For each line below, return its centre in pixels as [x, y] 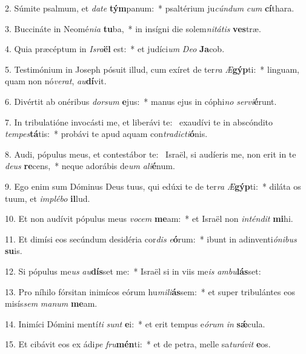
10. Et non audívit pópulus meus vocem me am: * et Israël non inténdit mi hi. [149, 219]
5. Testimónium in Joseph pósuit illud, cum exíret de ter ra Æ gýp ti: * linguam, [152, 69]
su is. [14, 251]
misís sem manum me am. [51, 303]
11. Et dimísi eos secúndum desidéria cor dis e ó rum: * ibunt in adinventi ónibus [151, 239]
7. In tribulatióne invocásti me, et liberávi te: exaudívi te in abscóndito [139, 122]
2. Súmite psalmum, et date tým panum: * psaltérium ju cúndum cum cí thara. [150, 8]
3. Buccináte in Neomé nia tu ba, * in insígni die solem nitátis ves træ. [133, 28]
